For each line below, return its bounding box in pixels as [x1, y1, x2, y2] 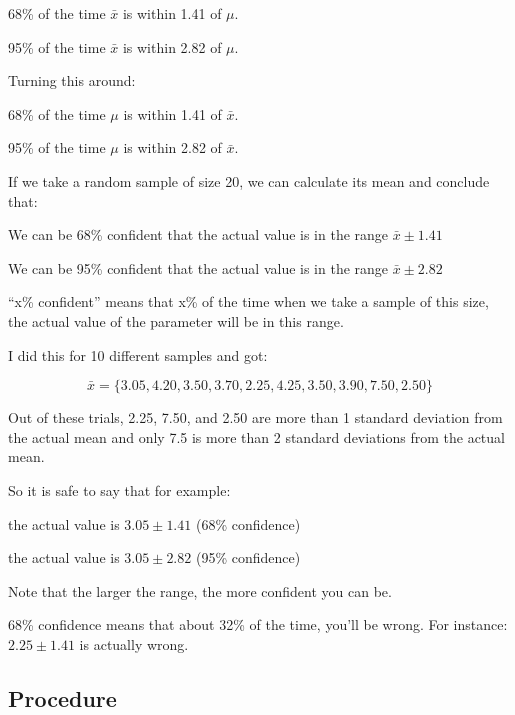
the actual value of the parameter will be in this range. [8, 310, 344, 331]
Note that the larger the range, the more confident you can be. [8, 580, 392, 601]
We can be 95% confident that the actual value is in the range [8, 257, 389, 278]
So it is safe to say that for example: [8, 479, 231, 500]
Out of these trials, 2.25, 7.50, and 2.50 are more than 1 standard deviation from [8, 407, 503, 428]
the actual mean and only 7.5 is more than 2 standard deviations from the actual [8, 426, 505, 447]
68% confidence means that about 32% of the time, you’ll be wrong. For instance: [8, 614, 508, 635]
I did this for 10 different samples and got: [8, 344, 268, 365]
